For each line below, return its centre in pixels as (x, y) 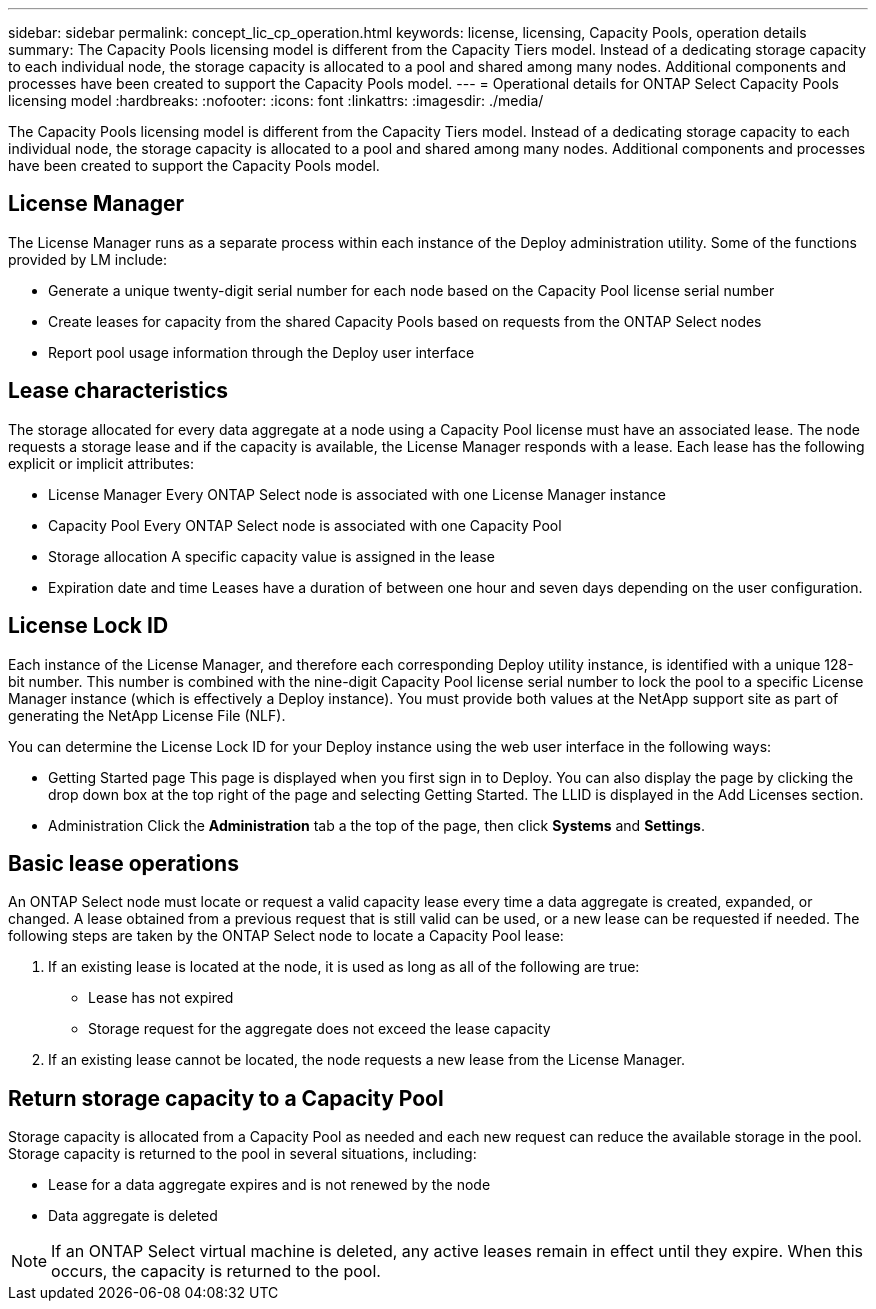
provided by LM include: (87, 259)
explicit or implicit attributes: (101, 463)
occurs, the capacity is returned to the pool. (216, 1271)
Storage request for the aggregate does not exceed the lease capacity (319, 1029)
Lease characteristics (118, 391)
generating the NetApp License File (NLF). (147, 715)
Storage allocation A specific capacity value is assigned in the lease (271, 556)
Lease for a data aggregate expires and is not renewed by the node (269, 1185)
